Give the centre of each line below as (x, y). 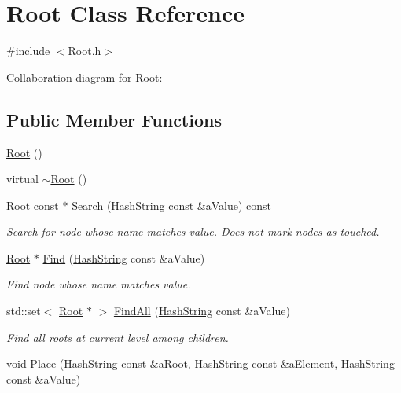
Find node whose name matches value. (99, 284)
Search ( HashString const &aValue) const (172, 205)
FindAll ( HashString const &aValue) (202, 311)
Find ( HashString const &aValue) (124, 257)
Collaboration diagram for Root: (85, 77)
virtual (22, 179)
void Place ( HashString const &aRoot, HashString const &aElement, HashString (200, 364)
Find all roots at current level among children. (118, 337)
